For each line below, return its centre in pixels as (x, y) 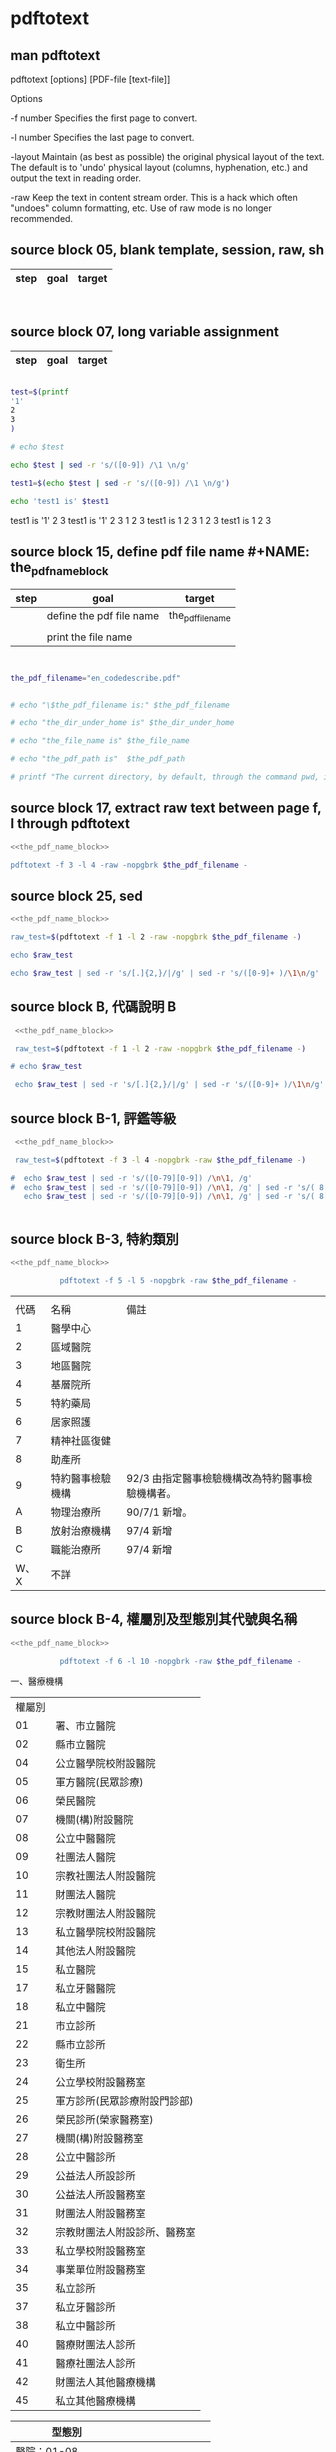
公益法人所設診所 (96, 2176)
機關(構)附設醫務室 (99, 2139)
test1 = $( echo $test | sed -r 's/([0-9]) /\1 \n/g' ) (120, 483)
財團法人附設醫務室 (101, 2214)
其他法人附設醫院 (96, 1951)
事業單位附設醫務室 (101, 2270)
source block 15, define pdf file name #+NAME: (160, 551)
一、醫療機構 (36, 1681)
